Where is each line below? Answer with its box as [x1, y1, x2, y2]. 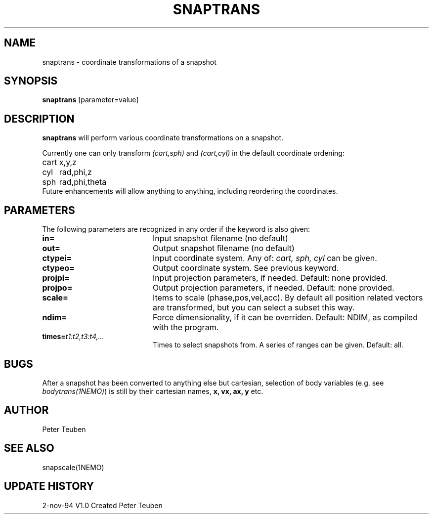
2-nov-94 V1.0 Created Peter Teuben [42, 501, 163, 510]
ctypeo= [42, 263, 75, 273]
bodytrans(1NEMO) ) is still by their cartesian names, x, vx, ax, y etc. [42, 387, 263, 395]
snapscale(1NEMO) [42, 463, 104, 472]
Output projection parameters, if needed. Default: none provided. [152, 283, 394, 293]
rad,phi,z [59, 167, 92, 177]
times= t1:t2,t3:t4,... [42, 332, 104, 341]
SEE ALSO [4, 442, 54, 455]
